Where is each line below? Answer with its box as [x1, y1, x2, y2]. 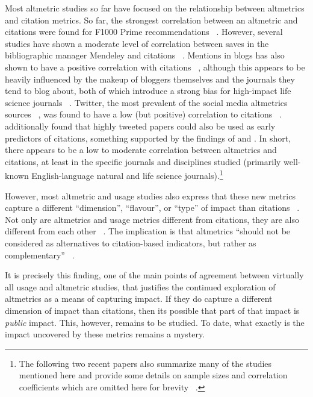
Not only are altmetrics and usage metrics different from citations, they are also [5, 213, 300, 225]
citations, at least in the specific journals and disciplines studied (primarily [5, 155, 281, 167]
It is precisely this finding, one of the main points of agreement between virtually [5, 269, 304, 281]
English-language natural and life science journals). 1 [31, 167, 223, 181]
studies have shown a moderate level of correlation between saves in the [5, 37, 269, 49]
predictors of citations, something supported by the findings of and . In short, [5, 131, 291, 144]
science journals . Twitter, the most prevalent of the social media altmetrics [5, 96, 288, 108]
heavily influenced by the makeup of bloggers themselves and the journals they [5, 72, 295, 85]
